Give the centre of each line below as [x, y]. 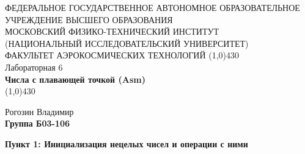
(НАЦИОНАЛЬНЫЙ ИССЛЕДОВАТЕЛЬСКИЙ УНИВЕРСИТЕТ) [127, 43]
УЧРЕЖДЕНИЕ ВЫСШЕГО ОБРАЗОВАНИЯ [89, 19]
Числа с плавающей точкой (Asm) [75, 79]
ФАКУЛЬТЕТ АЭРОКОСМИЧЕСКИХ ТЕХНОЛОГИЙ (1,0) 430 [122, 55]
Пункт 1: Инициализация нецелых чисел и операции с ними [127, 143]
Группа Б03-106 [37, 123]
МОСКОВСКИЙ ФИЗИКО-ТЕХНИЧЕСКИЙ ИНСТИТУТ [112, 31]
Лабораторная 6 [34, 67]
